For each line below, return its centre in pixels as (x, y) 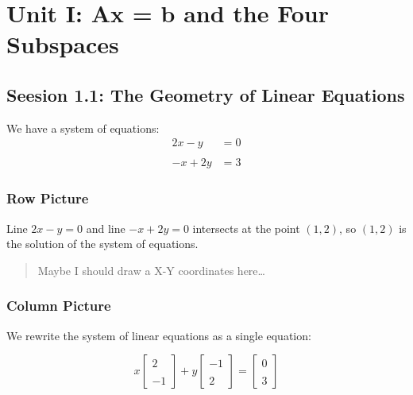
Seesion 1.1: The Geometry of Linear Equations (206, 94)
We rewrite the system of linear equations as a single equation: (159, 335)
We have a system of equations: (83, 128)
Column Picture (59, 306)
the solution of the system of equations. (102, 244)
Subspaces (63, 44)
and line (106, 228)
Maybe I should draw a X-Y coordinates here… (151, 270)
